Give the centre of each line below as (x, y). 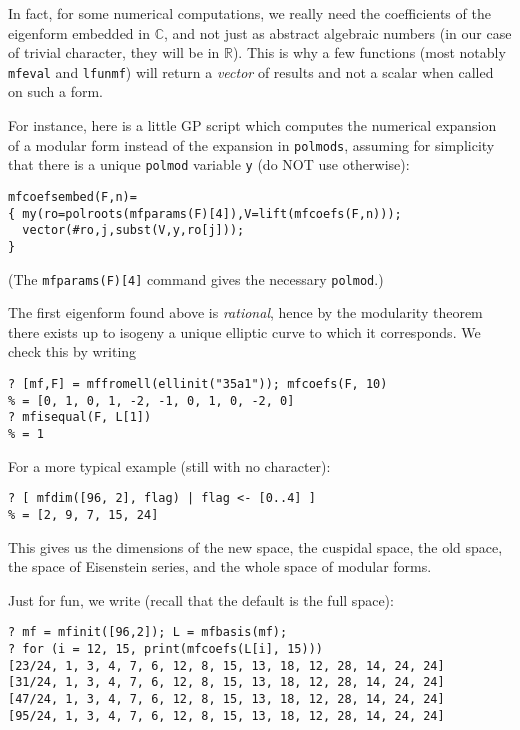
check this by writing (72, 351)
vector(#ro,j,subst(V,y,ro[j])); (133, 230)
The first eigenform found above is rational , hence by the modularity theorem (245, 312)
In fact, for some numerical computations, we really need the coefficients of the (249, 13)
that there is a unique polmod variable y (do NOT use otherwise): (209, 164)
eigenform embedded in (79, 32)
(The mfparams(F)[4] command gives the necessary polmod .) (196, 278)
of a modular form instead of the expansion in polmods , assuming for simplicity (251, 144)
